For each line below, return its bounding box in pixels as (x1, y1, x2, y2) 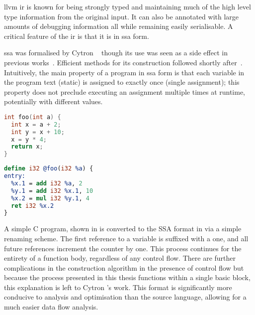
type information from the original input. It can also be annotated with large (4, 11, 239, 21)
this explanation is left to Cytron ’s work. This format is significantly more (4, 282, 232, 292)
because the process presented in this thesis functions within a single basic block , (4, 272, 251, 283)
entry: (4, 172, 25, 180)
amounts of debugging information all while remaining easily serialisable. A (4, 21, 233, 31)
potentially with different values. (4, 96, 103, 107)
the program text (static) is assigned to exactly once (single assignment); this (4, 77, 240, 87)
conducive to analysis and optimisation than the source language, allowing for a (4, 292, 247, 302)
